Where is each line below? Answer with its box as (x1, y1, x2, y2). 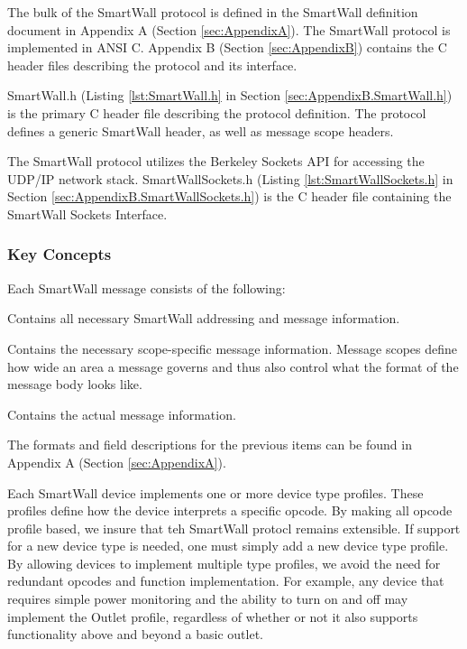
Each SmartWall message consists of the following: (7, 278, 286, 297)
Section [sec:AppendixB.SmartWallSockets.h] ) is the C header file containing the (7, 187, 452, 206)
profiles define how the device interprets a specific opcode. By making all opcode (7, 501, 453, 520)
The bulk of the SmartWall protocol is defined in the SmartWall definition (7, 3, 418, 21)
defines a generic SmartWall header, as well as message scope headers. (7, 121, 394, 140)
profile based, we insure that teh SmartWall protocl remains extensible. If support (7, 518, 461, 537)
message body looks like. (7, 375, 142, 394)
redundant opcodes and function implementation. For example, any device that (7, 571, 444, 590)
